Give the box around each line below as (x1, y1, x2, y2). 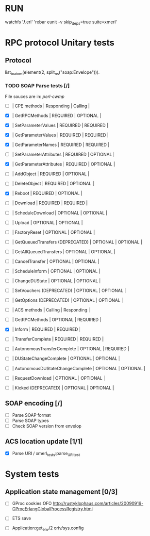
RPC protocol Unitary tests (5, 37, 115, 48)
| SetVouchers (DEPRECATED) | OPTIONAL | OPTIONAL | (12, 288, 126, 293)
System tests (5, 469, 59, 479)
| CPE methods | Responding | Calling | (12, 103, 90, 109)
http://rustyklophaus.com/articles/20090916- (52, 501, 144, 506)
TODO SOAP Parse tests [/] (5, 82, 70, 89)
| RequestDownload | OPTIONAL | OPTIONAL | (12, 375, 105, 381)
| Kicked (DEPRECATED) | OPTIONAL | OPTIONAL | (12, 385, 114, 390)
